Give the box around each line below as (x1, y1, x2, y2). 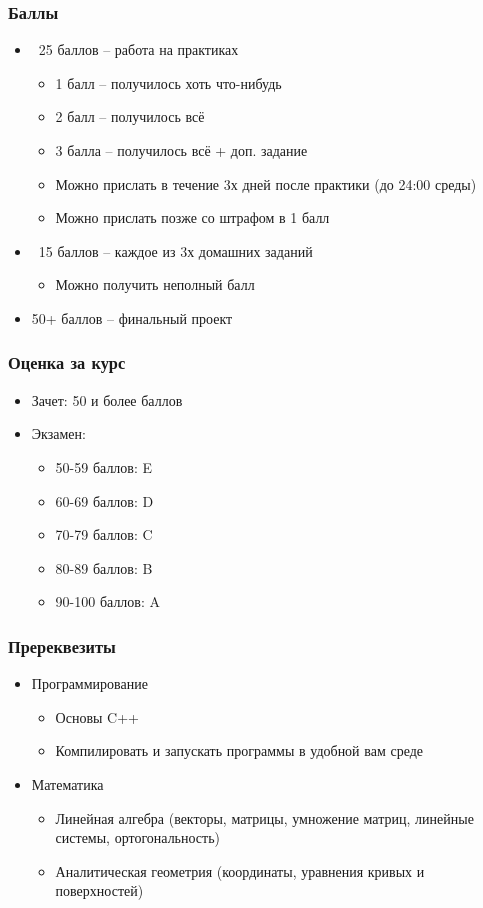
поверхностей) (55, 880, 144, 901)
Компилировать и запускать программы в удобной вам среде (55, 740, 424, 761)
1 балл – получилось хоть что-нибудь (55, 72, 282, 93)
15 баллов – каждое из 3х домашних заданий (38, 240, 313, 261)
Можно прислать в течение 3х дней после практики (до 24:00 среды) (55, 173, 477, 194)
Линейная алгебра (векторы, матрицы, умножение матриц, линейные (55, 807, 474, 828)
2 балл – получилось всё (55, 106, 205, 127)
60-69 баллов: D (55, 490, 154, 511)
